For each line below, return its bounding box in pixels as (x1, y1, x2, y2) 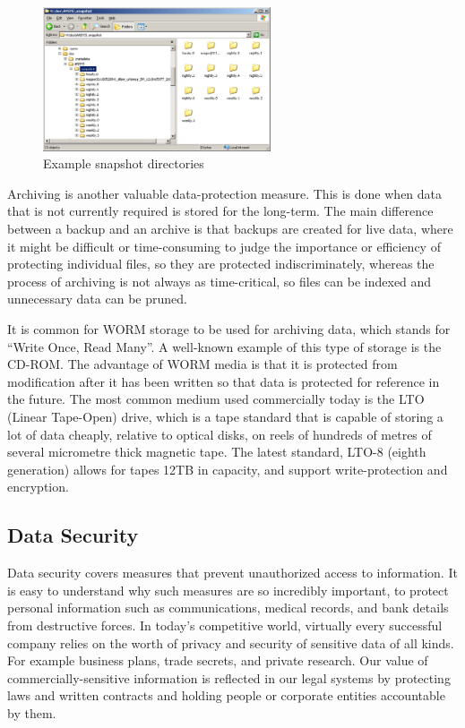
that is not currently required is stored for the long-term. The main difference (7, 201, 434, 220)
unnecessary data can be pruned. (7, 289, 187, 308)
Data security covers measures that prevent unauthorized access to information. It (7, 563, 458, 582)
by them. (7, 703, 56, 722)
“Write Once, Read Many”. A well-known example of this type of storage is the (7, 337, 442, 355)
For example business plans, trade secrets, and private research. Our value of (7, 651, 428, 670)
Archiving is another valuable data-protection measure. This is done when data (7, 184, 443, 202)
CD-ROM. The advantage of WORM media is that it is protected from (7, 355, 398, 373)
